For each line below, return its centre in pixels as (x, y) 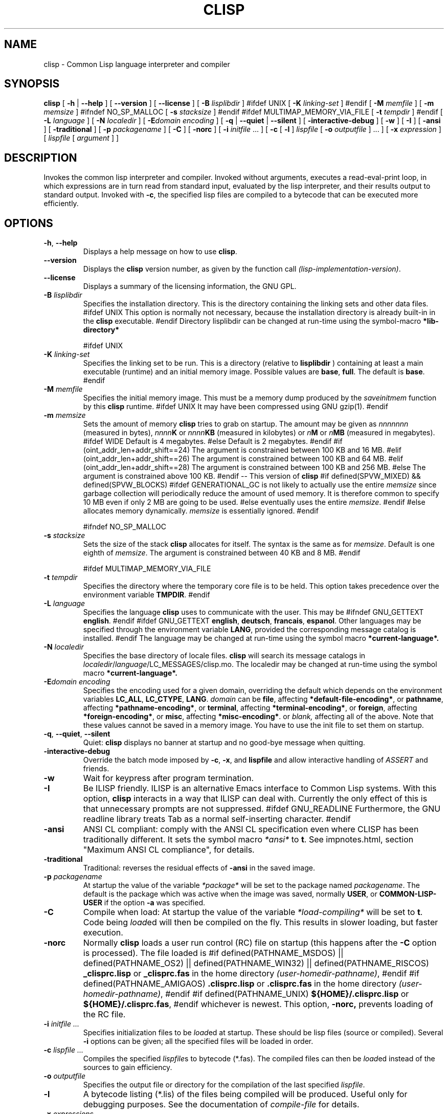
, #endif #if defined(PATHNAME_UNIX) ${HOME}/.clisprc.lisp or (285, 994)
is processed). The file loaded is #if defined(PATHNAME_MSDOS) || (213, 953)
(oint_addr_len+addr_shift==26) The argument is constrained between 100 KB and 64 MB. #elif (243, 459)
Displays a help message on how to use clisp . (160, 252)
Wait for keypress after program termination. (169, 778)
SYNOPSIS (32, 84)
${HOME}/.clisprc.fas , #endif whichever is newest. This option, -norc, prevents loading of (258, 1004)
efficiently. (61, 204)
